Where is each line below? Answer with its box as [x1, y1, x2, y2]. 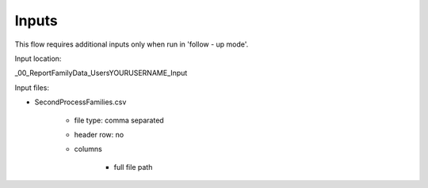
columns [74, 145, 102, 154]
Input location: [14, 54, 62, 63]
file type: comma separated [74, 115, 164, 125]
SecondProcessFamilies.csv [34, 97, 127, 107]
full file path [113, 162, 153, 171]
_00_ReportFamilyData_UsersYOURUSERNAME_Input [14, 68, 188, 78]
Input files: [14, 83, 49, 92]
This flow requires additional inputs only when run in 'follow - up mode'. [14, 39, 249, 49]
